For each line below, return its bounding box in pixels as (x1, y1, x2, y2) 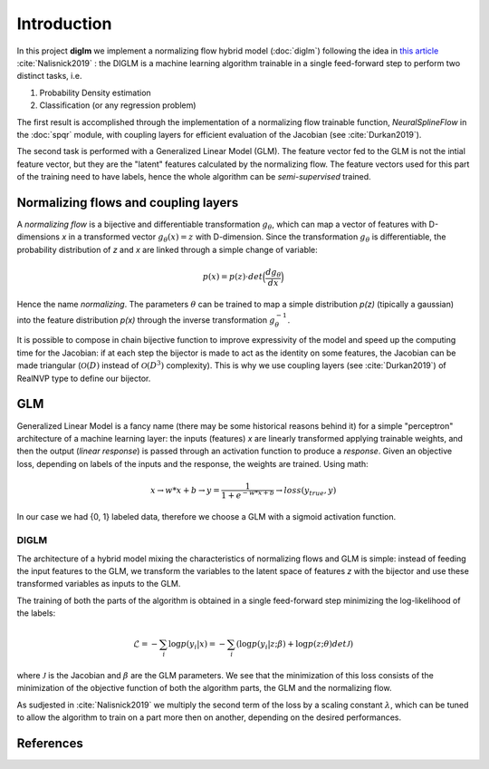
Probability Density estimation (39, 87, 151, 98)
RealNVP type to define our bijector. (16, 373, 151, 384)
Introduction (16, 14, 112, 34)
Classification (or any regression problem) (39, 100, 197, 111)
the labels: (16, 608, 56, 618)
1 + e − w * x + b (221, 488, 275, 501)
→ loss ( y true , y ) (275, 485, 337, 498)
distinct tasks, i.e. (16, 71, 82, 82)
